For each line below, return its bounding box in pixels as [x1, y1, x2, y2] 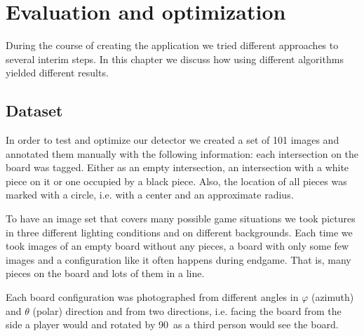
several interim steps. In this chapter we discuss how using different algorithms [6, 51, 344, 66]
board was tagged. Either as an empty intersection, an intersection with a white [6, 160, 349, 175]
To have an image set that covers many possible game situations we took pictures [6, 211, 356, 226]
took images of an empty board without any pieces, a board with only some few [6, 238, 349, 253]
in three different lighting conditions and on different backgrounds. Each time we [6, 224, 353, 239]
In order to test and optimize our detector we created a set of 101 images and [6, 133, 339, 147]
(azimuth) [311, 290, 354, 304]
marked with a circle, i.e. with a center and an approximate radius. [6, 187, 294, 202]
